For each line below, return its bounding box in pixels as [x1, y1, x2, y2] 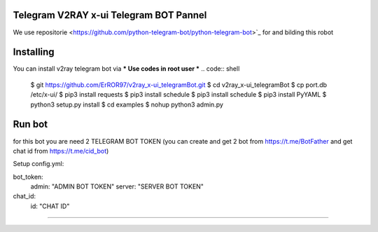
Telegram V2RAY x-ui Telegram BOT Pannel [13, 9, 207, 21]
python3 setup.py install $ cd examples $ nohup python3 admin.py [30, 100, 224, 109]
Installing [13, 46, 55, 58]
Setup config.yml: [13, 160, 64, 168]
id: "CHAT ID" [30, 202, 70, 210]
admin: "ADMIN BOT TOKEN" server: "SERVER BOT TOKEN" [30, 182, 204, 191]
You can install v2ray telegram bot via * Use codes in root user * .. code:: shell [13, 64, 240, 73]
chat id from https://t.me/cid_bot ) [13, 146, 109, 155]
